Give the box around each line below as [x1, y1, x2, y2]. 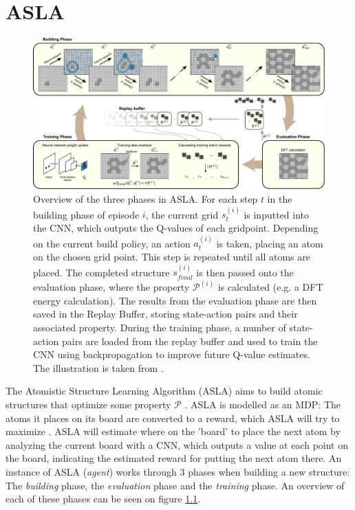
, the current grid [145, 207, 219, 221]
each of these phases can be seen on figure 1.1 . [6, 491, 201, 506]
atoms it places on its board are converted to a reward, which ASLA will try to [6, 410, 340, 425]
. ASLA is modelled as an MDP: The [184, 397, 341, 412]
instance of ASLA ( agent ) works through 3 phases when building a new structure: [6, 464, 350, 478]
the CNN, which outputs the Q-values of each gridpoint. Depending [33, 221, 319, 234]
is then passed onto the [196, 265, 294, 279]
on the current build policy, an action [33, 236, 191, 250]
